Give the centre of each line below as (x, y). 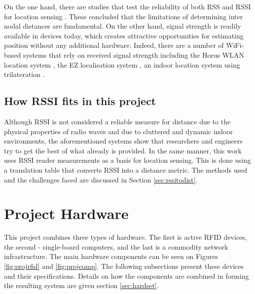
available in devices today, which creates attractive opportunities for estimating (124, 35)
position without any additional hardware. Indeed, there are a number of (114, 45)
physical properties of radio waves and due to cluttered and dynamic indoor (119, 131)
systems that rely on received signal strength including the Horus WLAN (133, 55)
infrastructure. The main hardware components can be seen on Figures (111, 256)
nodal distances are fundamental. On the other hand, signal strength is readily (123, 26)
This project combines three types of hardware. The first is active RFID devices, (126, 237)
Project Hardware (66, 213)
